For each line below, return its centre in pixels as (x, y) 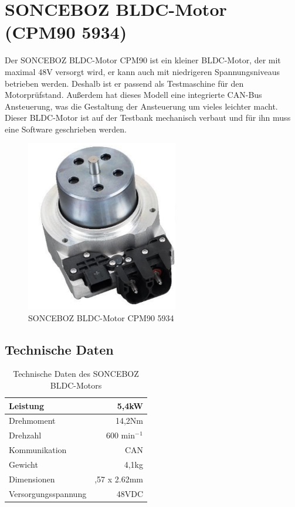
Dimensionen (32, 479)
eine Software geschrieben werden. (66, 129)
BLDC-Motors (76, 385)
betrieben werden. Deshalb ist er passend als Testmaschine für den (124, 83)
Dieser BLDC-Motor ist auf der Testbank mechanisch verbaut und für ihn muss (148, 118)
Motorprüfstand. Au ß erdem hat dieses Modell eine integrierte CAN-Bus (133, 95)
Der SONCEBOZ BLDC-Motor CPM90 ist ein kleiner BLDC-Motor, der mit (143, 60)
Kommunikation (38, 450)
